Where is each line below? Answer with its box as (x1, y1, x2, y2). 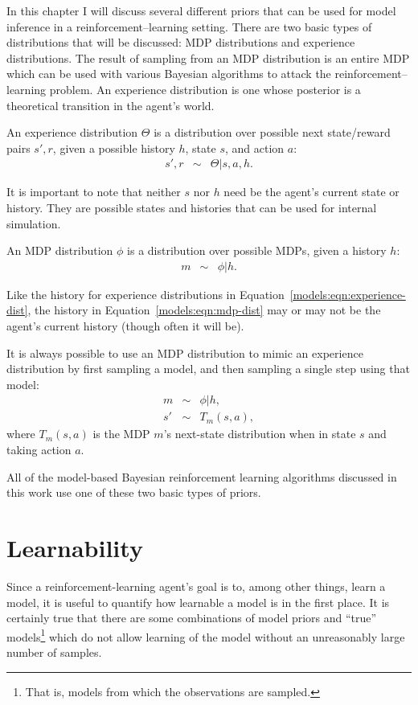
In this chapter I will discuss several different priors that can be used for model (6, 2, 396, 18)
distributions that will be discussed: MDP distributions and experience (6, 34, 355, 51)
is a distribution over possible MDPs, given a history (127, 242, 387, 259)
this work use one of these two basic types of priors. (6, 484, 261, 501)
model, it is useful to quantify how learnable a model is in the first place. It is (6, 593, 390, 610)
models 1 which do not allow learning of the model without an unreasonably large (6, 625, 405, 645)
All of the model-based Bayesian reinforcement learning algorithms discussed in (6, 468, 397, 485)
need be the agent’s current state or (223, 183, 400, 200)
